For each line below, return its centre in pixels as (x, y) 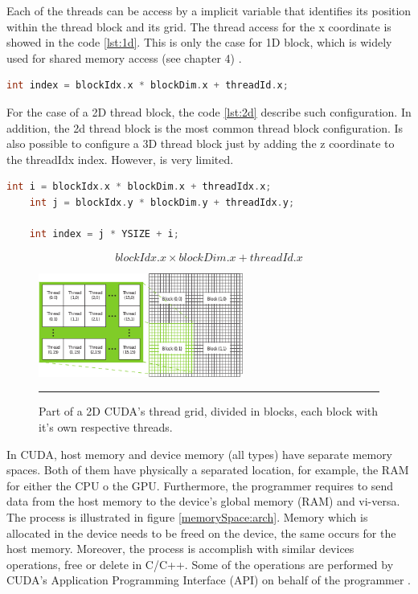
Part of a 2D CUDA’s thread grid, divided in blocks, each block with (209, 411)
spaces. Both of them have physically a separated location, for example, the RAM (208, 470)
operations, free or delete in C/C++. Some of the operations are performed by (200, 564)
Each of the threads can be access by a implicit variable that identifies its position (209, 10)
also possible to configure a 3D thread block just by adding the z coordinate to (201, 143)
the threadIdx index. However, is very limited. (120, 159)
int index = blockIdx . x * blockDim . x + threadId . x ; (148, 86)
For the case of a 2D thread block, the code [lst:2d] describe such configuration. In (209, 111)
